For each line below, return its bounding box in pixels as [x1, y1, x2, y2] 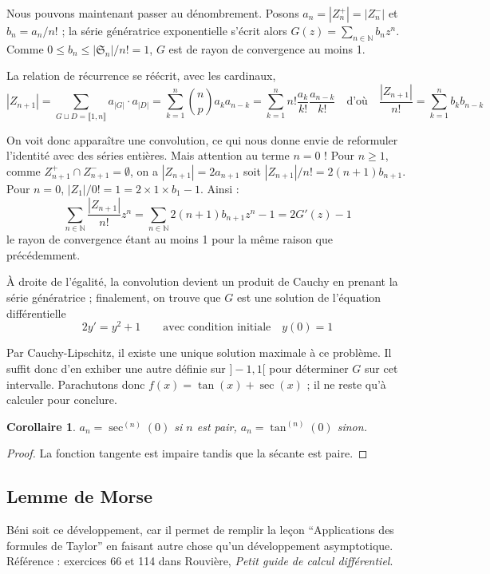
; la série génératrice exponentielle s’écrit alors [61, 22, 287, 38]
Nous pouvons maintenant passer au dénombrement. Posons [6, 5, 299, 21]
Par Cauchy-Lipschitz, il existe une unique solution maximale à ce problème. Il [6, 344, 392, 361]
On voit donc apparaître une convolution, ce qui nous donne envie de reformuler [6, 131, 398, 148]
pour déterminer [269, 359, 349, 376]
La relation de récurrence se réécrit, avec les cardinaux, [6, 67, 276, 84]
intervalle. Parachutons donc [6, 375, 145, 392]
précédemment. [6, 246, 81, 263]
